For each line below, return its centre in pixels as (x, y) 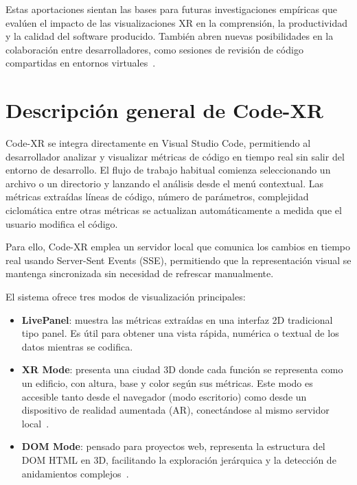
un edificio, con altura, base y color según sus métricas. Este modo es (167, 383)
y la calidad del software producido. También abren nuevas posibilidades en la (170, 36)
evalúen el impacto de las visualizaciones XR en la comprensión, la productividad (176, 22)
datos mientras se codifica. (77, 346)
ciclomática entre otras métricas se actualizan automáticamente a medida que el (174, 210)
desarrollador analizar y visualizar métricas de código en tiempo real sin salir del (175, 156)
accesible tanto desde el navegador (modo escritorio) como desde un (164, 396)
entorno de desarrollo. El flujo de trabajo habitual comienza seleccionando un (168, 170)
